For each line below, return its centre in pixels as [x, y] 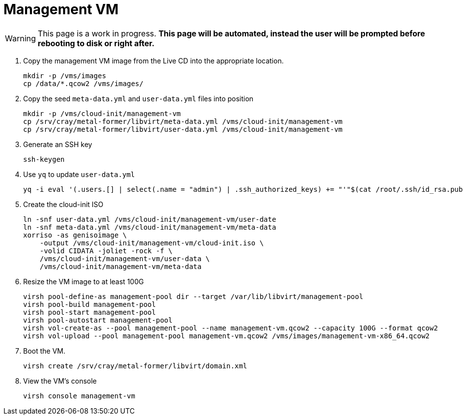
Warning [20, 38]
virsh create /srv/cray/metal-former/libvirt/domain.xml [135, 366]
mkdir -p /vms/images [65, 75]
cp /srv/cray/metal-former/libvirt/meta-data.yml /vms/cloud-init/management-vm [183, 121]
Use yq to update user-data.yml [79, 174]
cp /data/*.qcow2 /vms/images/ [83, 83]
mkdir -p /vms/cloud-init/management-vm [102, 113]
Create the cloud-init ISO [63, 204]
